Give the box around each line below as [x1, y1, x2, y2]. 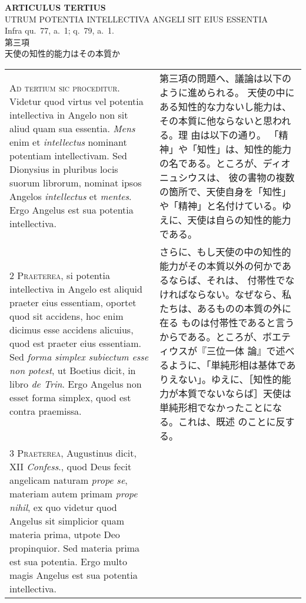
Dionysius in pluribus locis [9, 162, 118, 176]
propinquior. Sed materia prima [9, 540, 140, 555]
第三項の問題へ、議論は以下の [159, 71, 292, 85]
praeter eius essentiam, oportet [9, 296, 137, 310]
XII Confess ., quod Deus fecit [9, 459, 132, 473]
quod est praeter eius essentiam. [9, 336, 141, 350]
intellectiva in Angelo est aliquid [9, 282, 142, 296]
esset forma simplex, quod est [9, 391, 131, 405]
